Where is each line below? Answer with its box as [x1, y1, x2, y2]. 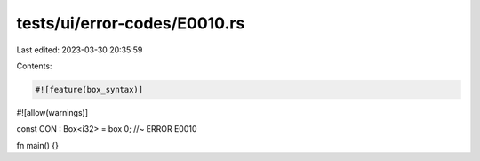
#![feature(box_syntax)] [35, 85, 144, 94]
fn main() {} [16, 140, 60, 150]
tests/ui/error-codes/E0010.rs [16, 13, 245, 33]
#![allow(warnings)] [16, 107, 89, 117]
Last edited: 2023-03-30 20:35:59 [16, 44, 143, 55]
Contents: [16, 60, 52, 71]
